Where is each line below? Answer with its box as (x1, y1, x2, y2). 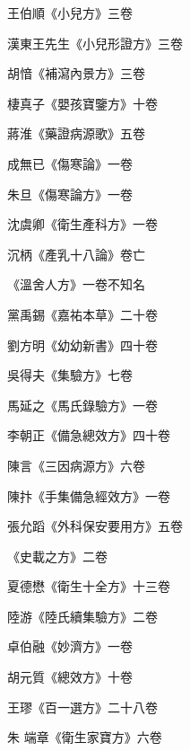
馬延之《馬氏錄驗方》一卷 (7, 395, 158, 414)
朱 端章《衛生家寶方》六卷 (7, 728, 162, 747)
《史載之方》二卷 (7, 546, 108, 565)
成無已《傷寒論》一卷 (7, 154, 133, 172)
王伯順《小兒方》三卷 (7, 4, 133, 22)
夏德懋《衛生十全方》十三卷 (7, 577, 170, 596)
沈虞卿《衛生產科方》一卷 (7, 215, 158, 234)
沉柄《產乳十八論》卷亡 (7, 244, 145, 263)
